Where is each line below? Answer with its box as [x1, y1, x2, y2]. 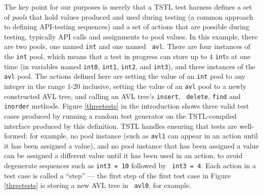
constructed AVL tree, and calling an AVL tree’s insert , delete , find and [4, 90, 241, 101]
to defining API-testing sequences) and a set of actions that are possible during [4, 21, 249, 32]
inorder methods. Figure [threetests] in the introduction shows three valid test [4, 101, 249, 111]
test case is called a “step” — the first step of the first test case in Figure [4, 170, 231, 180]
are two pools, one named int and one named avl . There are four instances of [4, 41, 250, 52]
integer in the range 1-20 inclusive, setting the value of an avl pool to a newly [4, 81, 247, 91]
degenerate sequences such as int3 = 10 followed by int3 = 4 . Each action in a [4, 160, 256, 170]
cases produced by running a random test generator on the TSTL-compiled [4, 110, 237, 121]
